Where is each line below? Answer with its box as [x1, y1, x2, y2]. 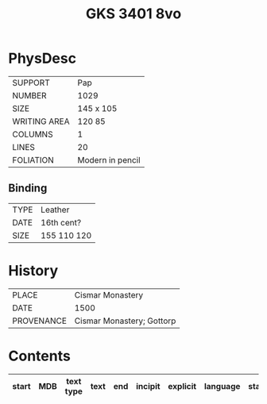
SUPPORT [12, 77, 50, 88]
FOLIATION [12, 154, 54, 165]
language [203, 380, 241, 391]
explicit [168, 380, 197, 391]
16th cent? [41, 217, 82, 228]
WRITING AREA [12, 116, 70, 127]
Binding [8, 182, 48, 195]
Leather [41, 204, 70, 215]
